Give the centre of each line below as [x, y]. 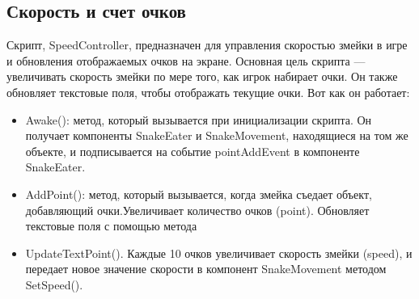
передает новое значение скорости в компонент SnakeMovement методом [206, 269]
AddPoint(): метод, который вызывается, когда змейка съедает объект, [199, 194]
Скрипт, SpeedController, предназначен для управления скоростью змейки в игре [207, 45]
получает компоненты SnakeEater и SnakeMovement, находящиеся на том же [217, 135]
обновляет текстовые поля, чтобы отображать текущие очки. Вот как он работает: [208, 92]
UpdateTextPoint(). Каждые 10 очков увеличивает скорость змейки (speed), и [219, 253]
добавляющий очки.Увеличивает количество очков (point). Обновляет [197, 210]
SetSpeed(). [54, 284]
